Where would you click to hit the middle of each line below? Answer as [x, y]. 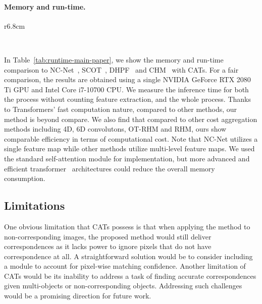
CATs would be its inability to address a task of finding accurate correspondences [130, 276]
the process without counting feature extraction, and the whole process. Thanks [127, 99]
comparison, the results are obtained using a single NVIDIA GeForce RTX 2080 [127, 79]
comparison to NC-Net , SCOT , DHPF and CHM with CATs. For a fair [121, 69]
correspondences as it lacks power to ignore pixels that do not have [108, 246]
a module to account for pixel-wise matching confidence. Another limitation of [125, 266]
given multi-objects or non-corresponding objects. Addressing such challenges [123, 286]
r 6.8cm [15, 25]
